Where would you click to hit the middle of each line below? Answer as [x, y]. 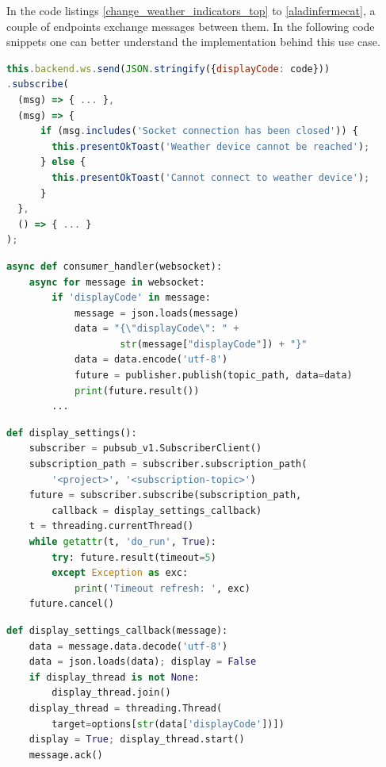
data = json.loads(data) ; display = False [143, 662]
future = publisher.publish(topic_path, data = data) [213, 376]
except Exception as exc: [120, 573]
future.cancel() [72, 604]
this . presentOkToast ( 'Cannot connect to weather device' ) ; [211, 177]
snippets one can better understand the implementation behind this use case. [193, 42]
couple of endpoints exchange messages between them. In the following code [191, 26]
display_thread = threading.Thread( [126, 708]
